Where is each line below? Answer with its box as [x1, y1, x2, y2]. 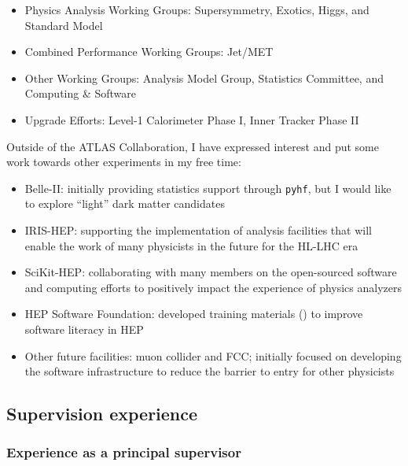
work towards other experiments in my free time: [6, 153, 241, 170]
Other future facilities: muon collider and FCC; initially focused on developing [24, 347, 402, 364]
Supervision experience [6, 401, 198, 426]
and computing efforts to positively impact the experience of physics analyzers [24, 279, 402, 295]
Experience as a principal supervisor [6, 442, 241, 462]
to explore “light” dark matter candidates [24, 195, 225, 212]
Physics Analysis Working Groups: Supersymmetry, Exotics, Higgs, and [24, 2, 369, 17]
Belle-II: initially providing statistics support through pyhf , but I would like [24, 179, 391, 196]
